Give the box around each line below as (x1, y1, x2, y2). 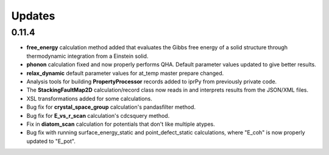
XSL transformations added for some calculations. (26, 95, 152, 102)
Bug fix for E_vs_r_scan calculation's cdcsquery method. (26, 112, 170, 119)
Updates (11, 9, 55, 22)
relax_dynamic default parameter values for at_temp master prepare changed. (26, 69, 224, 77)
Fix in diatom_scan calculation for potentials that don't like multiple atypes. (26, 120, 216, 128)
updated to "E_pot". (26, 137, 76, 145)
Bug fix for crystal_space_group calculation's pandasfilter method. (26, 103, 196, 111)
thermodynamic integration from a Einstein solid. (26, 52, 149, 60)
